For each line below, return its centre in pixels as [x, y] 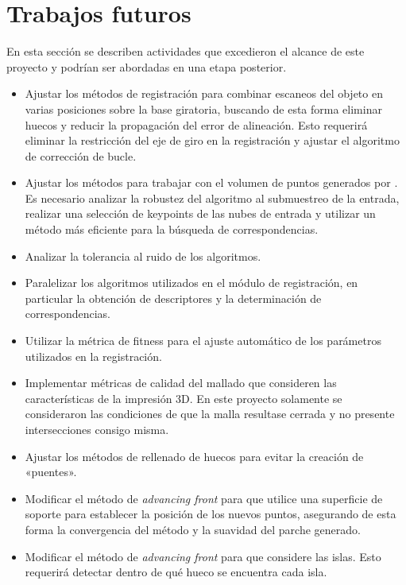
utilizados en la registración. [93, 356]
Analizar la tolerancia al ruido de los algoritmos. [143, 256]
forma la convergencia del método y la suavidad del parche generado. [193, 529]
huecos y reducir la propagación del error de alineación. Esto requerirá [196, 124]
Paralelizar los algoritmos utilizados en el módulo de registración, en [191, 283]
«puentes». [51, 472]
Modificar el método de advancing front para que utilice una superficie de [204, 498]
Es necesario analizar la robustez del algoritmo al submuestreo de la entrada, [212, 198]
